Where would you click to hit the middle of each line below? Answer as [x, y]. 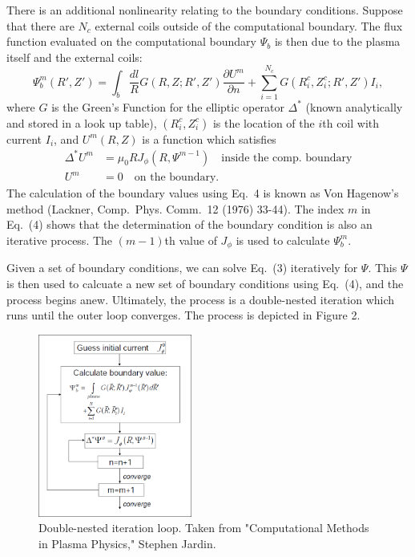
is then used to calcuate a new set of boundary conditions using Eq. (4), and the [205, 283]
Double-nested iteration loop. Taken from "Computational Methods [204, 528]
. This [383, 268]
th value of [191, 240]
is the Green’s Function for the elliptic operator [168, 106]
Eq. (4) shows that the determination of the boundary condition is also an [189, 224]
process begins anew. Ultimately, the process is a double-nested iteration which [201, 299]
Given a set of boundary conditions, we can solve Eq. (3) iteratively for [182, 268]
